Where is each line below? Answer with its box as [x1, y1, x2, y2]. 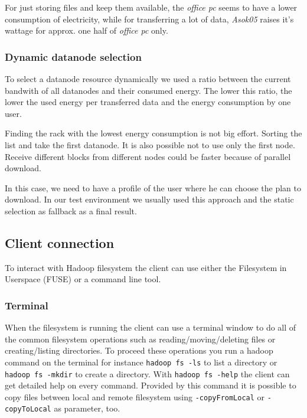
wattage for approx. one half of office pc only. [5, 24, 168, 37]
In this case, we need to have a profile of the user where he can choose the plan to [5, 181, 302, 194]
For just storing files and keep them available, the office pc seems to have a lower [5, 1, 298, 13]
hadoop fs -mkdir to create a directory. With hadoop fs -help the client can [5, 367, 290, 380]
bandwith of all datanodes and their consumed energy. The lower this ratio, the [5, 84, 292, 96]
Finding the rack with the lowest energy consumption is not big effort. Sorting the [5, 127, 302, 139]
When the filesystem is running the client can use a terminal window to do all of [5, 321, 296, 334]
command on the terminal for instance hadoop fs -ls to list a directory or [5, 355, 277, 368]
